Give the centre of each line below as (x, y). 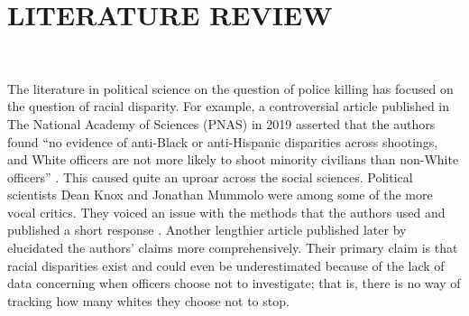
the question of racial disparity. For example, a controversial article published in (228, 106)
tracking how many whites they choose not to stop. (148, 300)
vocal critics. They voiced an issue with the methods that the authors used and (226, 212)
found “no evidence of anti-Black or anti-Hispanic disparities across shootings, (223, 141)
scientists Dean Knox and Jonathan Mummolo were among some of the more (220, 195)
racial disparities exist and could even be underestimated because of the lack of (226, 265)
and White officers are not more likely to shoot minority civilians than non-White (233, 159)
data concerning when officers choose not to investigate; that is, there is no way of (234, 283)
